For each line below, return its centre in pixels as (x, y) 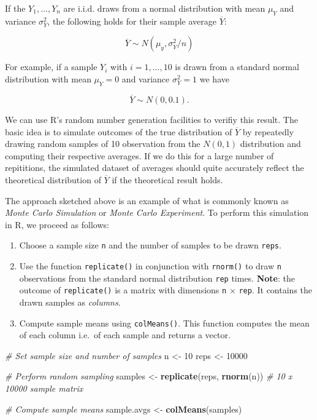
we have (214, 78)
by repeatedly (268, 131)
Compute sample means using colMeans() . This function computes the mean (164, 323)
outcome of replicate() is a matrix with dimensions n (123, 290)
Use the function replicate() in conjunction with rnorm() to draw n (150, 266)
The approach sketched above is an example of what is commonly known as (147, 200)
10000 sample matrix (44, 388)
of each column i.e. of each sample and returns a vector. (125, 335)
